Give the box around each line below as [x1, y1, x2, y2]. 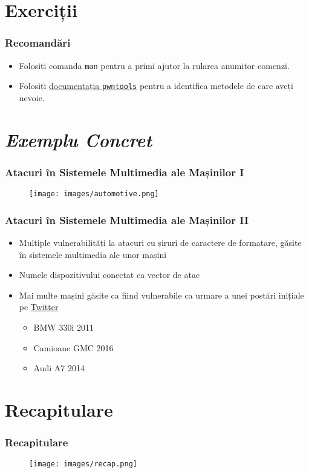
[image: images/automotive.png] [29, 190, 159, 199]
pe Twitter [19, 300, 59, 313]
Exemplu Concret [5, 127, 152, 152]
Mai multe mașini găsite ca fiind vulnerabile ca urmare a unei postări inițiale [19, 288, 304, 301]
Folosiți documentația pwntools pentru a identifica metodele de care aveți [19, 79, 293, 92]
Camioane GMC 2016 [33, 341, 114, 354]
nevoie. [19, 91, 45, 104]
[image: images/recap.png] [29, 460, 137, 469]
